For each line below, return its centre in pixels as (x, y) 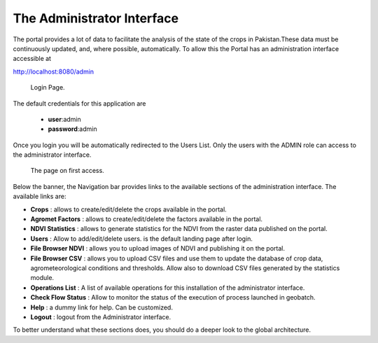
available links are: (40, 197)
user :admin (65, 119)
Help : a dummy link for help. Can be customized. (101, 307)
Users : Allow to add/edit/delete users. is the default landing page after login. (142, 239)
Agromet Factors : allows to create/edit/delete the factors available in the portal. (146, 219)
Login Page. (48, 87)
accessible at (32, 59)
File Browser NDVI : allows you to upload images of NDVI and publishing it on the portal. (157, 248)
